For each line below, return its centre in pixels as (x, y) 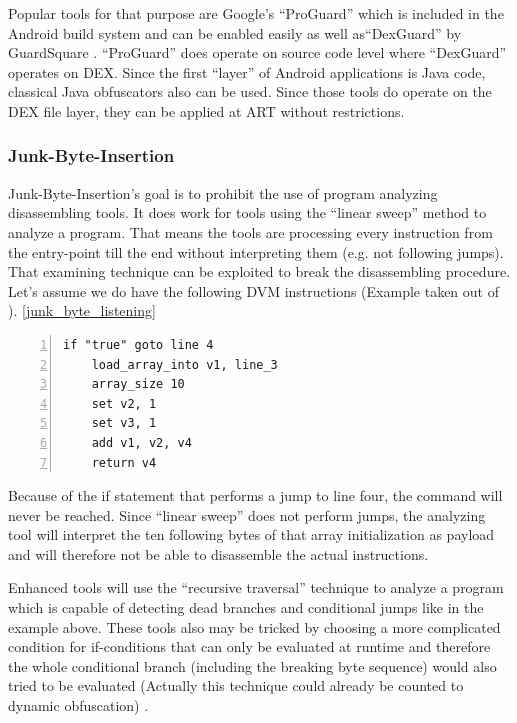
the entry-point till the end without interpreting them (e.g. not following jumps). (256, 251)
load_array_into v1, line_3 (184, 364)
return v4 (124, 462)
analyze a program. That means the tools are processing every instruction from (250, 231)
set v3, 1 (124, 423)
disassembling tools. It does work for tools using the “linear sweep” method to (247, 212)
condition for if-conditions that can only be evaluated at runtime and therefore (249, 646)
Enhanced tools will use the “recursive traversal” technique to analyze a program (256, 587)
